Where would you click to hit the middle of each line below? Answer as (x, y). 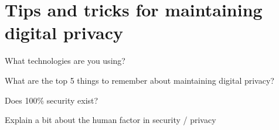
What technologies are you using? (65, 61)
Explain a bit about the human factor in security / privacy (110, 120)
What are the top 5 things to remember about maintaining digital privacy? (139, 80)
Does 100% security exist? (52, 100)
